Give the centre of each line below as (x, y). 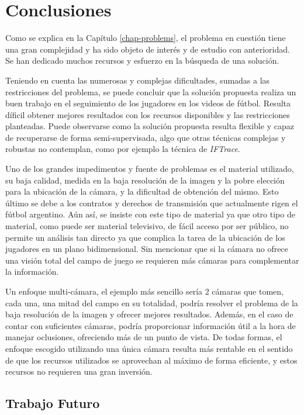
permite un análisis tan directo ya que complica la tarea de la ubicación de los (145, 237)
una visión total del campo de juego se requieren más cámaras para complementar (152, 260)
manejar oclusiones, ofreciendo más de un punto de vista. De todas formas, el (144, 337)
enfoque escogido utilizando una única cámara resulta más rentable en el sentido (149, 348)
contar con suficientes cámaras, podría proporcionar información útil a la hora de (151, 325)
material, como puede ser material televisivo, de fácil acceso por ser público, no (147, 226)
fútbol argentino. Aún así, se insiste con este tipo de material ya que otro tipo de (150, 214)
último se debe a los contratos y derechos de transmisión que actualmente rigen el (152, 203)
